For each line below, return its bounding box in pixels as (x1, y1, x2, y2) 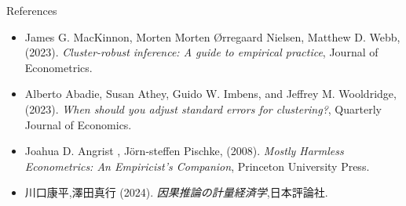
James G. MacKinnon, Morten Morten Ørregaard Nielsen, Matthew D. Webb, (24, 28, 401, 45)
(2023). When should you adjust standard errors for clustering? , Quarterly (24, 100, 382, 117)
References (6, 2, 57, 18)
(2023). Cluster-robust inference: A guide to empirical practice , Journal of (24, 44, 379, 60)
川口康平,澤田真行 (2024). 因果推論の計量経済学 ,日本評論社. (24, 184, 328, 201)
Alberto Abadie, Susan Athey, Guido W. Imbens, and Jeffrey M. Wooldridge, (24, 85, 397, 102)
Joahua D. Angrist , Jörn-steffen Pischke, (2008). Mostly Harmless (24, 143, 344, 159)
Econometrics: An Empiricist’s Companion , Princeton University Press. (24, 157, 370, 174)
